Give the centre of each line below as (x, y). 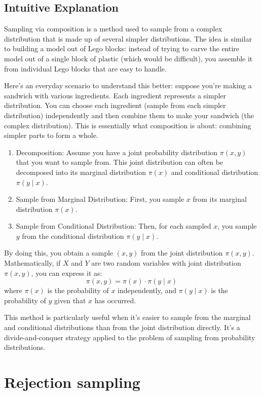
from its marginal (220, 199)
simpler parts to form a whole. (51, 135)
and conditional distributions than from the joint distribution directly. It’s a (122, 327)
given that (70, 300)
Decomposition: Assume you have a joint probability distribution (117, 152)
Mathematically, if (32, 263)
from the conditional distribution (73, 236)
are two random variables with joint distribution (166, 263)
